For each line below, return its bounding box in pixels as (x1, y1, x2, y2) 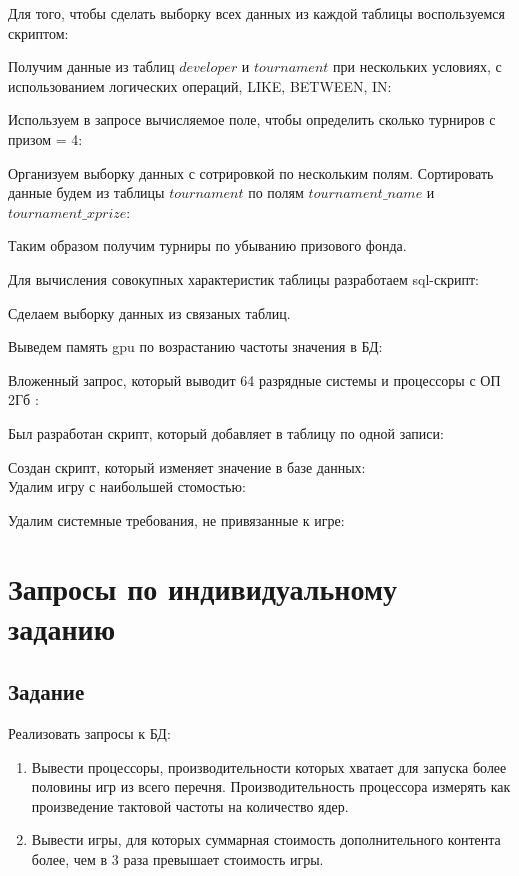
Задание (8, 676, 85, 707)
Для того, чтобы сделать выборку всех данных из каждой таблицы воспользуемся (8, 3, 505, 23)
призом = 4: (8, 128, 83, 149)
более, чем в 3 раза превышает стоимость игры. (31, 849, 324, 870)
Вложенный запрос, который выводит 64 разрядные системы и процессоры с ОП (8, 369, 501, 390)
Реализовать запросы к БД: (8, 723, 171, 744)
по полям (248, 182, 304, 203)
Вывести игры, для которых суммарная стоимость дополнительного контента (31, 829, 501, 850)
